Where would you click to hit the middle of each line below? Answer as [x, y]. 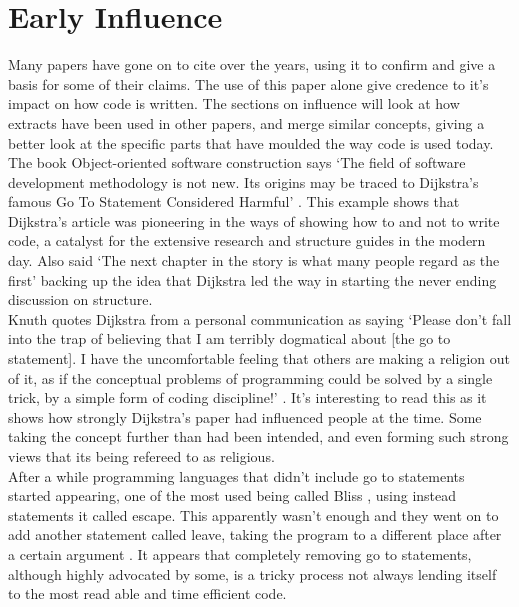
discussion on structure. [80, 299]
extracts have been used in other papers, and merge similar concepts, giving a [246, 122]
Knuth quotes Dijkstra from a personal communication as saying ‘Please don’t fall [260, 318]
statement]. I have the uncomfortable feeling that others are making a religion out [259, 358]
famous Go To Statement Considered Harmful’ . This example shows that [234, 201]
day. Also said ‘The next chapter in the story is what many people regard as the [254, 260]
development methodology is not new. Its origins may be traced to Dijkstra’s [243, 181]
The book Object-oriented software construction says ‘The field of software [237, 162]
